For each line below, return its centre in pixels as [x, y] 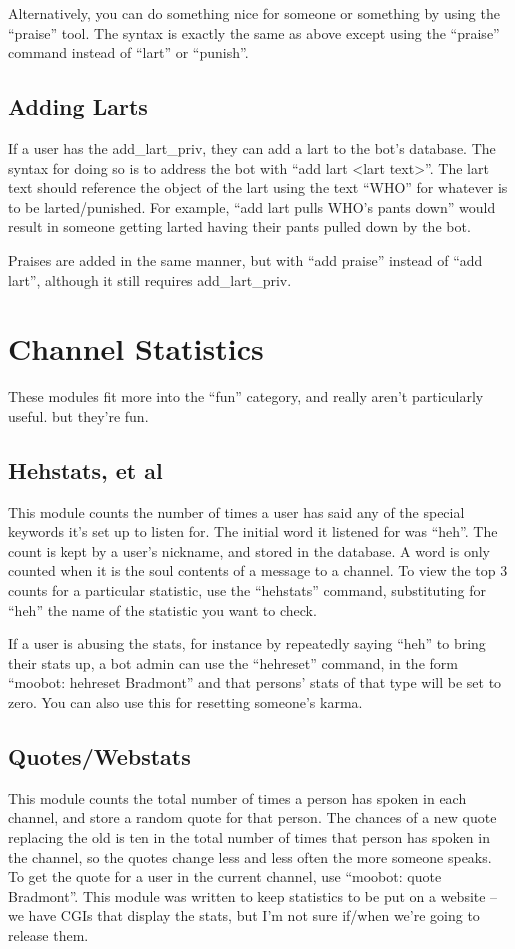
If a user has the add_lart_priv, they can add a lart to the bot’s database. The [252, 147]
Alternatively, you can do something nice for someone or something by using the [254, 13]
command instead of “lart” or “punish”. [128, 52]
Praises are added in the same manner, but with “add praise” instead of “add [245, 259]
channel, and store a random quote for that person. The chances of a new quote [252, 817]
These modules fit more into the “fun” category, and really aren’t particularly [246, 396]
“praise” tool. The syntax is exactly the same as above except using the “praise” [254, 32]
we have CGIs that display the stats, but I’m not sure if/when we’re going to [244, 915]
